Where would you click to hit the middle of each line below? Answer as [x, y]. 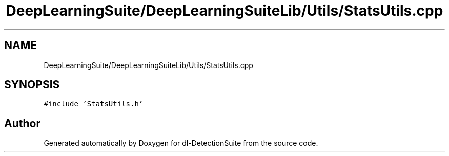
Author [22, 123]
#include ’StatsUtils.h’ [94, 104]
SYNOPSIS [32, 85]
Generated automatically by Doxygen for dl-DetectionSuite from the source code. [181, 143]
